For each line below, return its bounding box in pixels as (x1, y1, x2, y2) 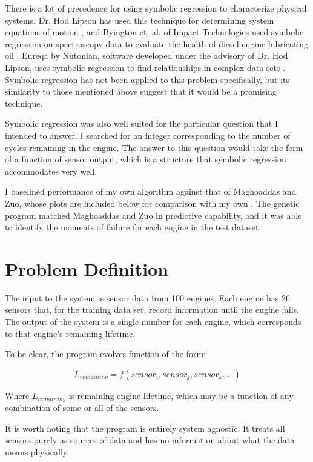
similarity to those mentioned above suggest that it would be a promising (5, 85, 277, 98)
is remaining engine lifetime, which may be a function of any (68, 389, 294, 401)
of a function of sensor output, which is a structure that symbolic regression (5, 153, 286, 166)
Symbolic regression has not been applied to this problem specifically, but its (5, 73, 289, 85)
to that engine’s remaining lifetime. (5, 327, 136, 340)
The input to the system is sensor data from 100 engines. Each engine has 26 (5, 291, 290, 304)
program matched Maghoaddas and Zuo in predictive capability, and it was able (5, 209, 302, 221)
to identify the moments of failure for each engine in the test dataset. (5, 221, 262, 233)
